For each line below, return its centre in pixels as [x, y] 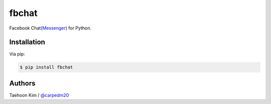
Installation [27, 42]
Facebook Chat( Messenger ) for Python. [50, 28]
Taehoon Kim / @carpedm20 [39, 95]
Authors [22, 83]
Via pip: [17, 54]
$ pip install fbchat [46, 67]
